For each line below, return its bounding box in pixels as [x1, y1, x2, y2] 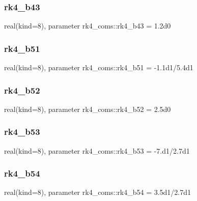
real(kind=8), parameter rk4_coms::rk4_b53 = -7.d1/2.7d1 [4, 145, 190, 156]
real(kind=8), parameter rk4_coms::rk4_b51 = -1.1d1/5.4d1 [4, 62, 193, 73]
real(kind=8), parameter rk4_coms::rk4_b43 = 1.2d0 [4, 20, 171, 31]
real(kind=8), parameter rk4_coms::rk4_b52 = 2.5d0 [4, 103, 171, 114]
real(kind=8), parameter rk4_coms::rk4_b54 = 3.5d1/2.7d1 [4, 187, 191, 197]
